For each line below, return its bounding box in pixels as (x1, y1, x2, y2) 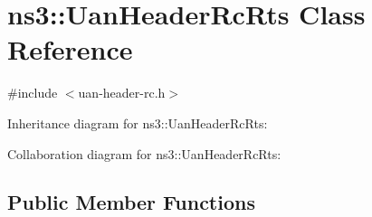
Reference (7, 31, 133, 68)
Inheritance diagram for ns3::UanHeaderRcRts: (7, 113, 268, 132)
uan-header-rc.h (78, 83, 166, 102)
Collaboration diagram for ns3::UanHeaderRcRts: (7, 144, 281, 163)
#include (7, 83, 58, 102)
